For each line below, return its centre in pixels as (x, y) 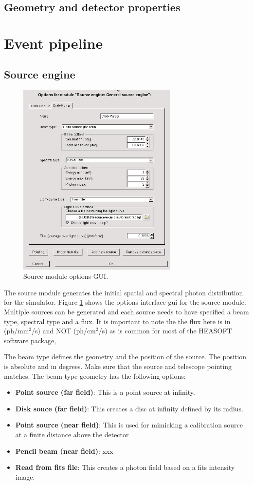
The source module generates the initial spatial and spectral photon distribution (124, 292)
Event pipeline (54, 43)
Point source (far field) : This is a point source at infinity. (105, 392)
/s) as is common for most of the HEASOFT (165, 331)
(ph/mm (17, 331)
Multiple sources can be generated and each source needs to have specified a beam (126, 312)
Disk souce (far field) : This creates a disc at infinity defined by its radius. (129, 408)
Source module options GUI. (66, 276)
